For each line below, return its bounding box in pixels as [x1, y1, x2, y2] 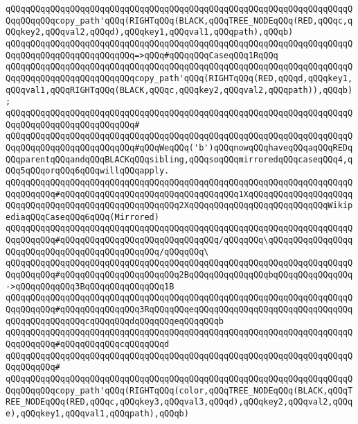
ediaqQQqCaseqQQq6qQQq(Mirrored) [6, 212, 159, 222]
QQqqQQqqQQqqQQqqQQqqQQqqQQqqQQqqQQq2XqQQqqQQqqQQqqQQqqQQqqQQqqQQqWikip [6, 201, 353, 211]
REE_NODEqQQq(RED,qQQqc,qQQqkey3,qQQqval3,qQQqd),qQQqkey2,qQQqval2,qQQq [6, 397, 353, 407]
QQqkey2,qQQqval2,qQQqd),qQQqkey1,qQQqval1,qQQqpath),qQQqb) [6, 27, 294, 37]
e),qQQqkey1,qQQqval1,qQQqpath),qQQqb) [6, 408, 189, 418]
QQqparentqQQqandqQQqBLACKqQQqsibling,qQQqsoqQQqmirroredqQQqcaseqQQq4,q [6, 154, 353, 164]
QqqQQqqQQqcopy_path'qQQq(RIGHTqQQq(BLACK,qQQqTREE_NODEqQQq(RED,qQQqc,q [6, 15, 353, 26]
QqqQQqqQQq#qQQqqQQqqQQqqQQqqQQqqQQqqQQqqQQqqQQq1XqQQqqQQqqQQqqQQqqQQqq [6, 189, 353, 199]
